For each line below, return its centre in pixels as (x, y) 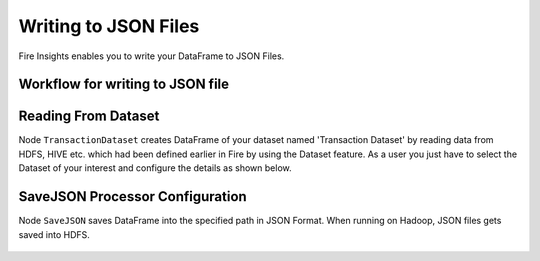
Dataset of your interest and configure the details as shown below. (155, 168)
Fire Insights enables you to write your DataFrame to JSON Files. (151, 56)
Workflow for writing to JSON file (124, 84)
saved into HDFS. (54, 234)
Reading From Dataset (89, 116)
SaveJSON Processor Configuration (132, 196)
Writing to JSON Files (109, 26)
